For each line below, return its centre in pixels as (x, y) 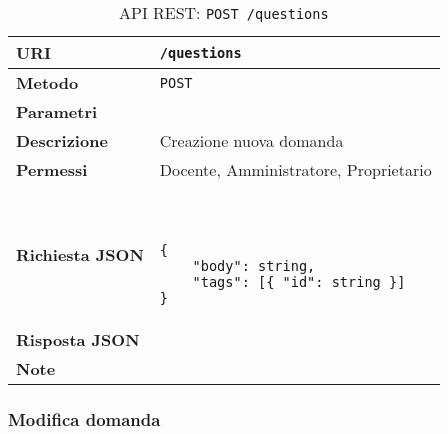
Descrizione (62, 140)
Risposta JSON (78, 339)
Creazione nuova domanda (251, 140)
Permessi (52, 169)
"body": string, (254, 266)
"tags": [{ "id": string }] (299, 282)
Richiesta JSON (80, 254)
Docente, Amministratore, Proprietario (295, 169)
